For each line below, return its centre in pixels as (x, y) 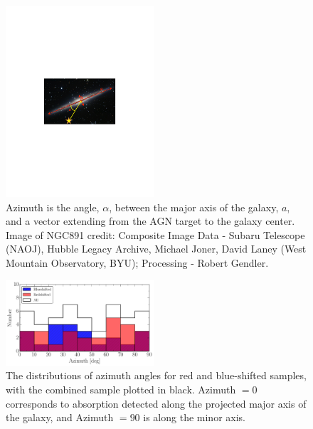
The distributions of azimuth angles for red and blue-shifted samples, (156, 375)
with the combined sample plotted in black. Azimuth (121, 389)
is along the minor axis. (194, 417)
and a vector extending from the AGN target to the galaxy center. (150, 221)
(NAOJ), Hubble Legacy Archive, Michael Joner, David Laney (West (156, 249)
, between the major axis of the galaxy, (194, 207)
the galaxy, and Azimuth (60, 417)
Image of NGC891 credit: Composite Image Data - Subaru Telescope (155, 234)
